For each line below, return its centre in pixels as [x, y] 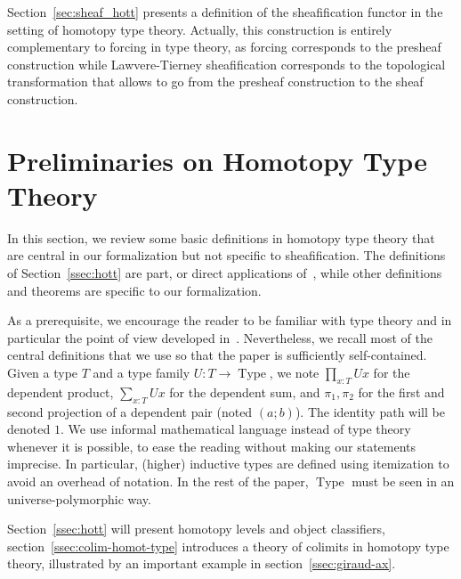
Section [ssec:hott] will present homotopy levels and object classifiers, [196, 529]
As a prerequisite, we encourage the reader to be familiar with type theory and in [230, 320]
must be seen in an [403, 481]
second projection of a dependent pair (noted [130, 411]
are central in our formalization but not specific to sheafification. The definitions [226, 255]
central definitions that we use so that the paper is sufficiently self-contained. [217, 355]
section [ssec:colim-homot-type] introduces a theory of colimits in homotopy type [228, 546]
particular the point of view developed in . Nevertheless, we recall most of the [220, 337]
